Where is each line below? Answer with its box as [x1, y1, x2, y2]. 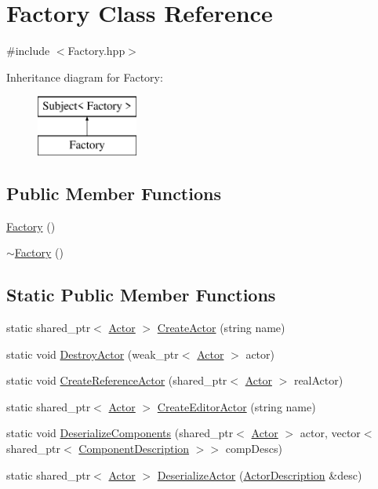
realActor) [293, 372, 343, 389]
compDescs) [225, 440, 282, 457]
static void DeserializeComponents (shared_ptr [6, 425, 234, 441]
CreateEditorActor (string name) [157, 398, 316, 414]
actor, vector [300, 425, 361, 441]
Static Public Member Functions [6, 283, 276, 307]
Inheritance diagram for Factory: [6, 68, 163, 85]
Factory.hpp [67, 42, 125, 59]
